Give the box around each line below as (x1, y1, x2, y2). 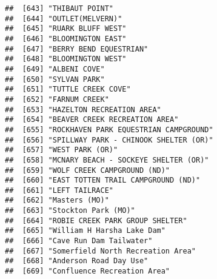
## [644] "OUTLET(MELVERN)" (5, 14, 122, 23)
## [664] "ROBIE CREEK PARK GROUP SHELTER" (5, 216, 187, 225)
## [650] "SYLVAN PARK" (5, 75, 105, 84)
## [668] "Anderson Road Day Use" (5, 257, 149, 266)
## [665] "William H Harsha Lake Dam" (5, 226, 165, 235)
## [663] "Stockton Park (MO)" (5, 206, 135, 215)
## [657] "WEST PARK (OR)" (5, 146, 118, 155)
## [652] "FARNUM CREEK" (5, 95, 109, 104)
